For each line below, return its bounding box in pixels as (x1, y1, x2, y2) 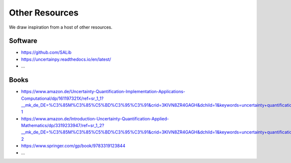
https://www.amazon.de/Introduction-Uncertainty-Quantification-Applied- (21, 115, 169, 121)
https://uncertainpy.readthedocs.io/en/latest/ (21, 56, 112, 62)
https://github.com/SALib (21, 49, 72, 55)
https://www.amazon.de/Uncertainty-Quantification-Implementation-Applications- (21, 89, 185, 95)
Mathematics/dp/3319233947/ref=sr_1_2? (21, 123, 104, 129)
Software (9, 37, 37, 45)
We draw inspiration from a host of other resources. (9, 24, 113, 30)
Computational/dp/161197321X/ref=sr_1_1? (21, 95, 104, 101)
